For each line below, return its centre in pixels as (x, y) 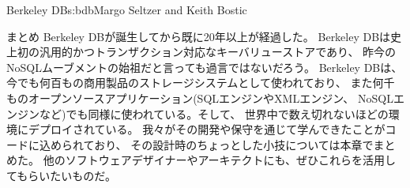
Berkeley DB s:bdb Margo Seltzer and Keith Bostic (127, 9)
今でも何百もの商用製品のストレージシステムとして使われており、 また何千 (201, 83)
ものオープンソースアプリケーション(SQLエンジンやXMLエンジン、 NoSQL (200, 98)
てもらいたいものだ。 (61, 175)
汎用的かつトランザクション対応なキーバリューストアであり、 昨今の (218, 52)
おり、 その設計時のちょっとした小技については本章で (234, 144)
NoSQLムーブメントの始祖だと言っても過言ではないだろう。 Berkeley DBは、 (205, 67)
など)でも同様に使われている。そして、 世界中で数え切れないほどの (214, 113)
